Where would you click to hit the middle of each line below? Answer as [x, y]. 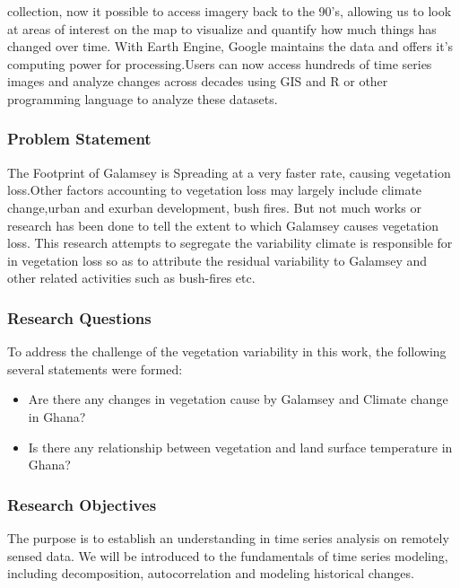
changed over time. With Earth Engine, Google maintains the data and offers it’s [230, 46]
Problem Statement [79, 139]
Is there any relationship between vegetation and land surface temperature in [240, 447]
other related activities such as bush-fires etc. [131, 278]
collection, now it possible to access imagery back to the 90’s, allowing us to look [230, 11]
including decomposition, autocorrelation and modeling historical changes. [211, 573]
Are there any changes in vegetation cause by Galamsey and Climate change [238, 399]
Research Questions [79, 317]
